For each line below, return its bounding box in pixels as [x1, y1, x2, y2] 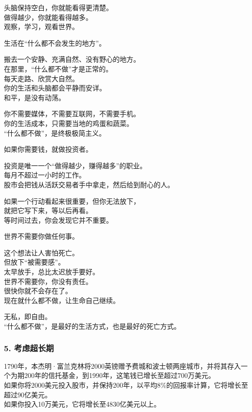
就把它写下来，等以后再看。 [4, 205, 92, 215]
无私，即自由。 [4, 311, 52, 322]
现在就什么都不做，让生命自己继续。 [4, 295, 120, 305]
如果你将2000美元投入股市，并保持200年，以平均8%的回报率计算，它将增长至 [4, 380, 248, 390]
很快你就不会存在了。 [4, 286, 72, 296]
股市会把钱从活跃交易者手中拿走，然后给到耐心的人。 [4, 179, 174, 189]
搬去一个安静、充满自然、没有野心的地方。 [4, 54, 140, 64]
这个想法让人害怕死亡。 [4, 247, 79, 257]
